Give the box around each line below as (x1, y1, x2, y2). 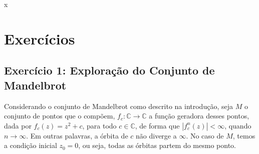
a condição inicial (4, 140, 57, 150)
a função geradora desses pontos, (149, 110, 249, 121)
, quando (224, 120, 251, 130)
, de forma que (135, 120, 180, 130)
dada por (4, 120, 32, 130)
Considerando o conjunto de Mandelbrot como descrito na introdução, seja (4, 100, 233, 111)
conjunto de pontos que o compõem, (4, 110, 115, 121)
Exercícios (4, 28, 75, 48)
